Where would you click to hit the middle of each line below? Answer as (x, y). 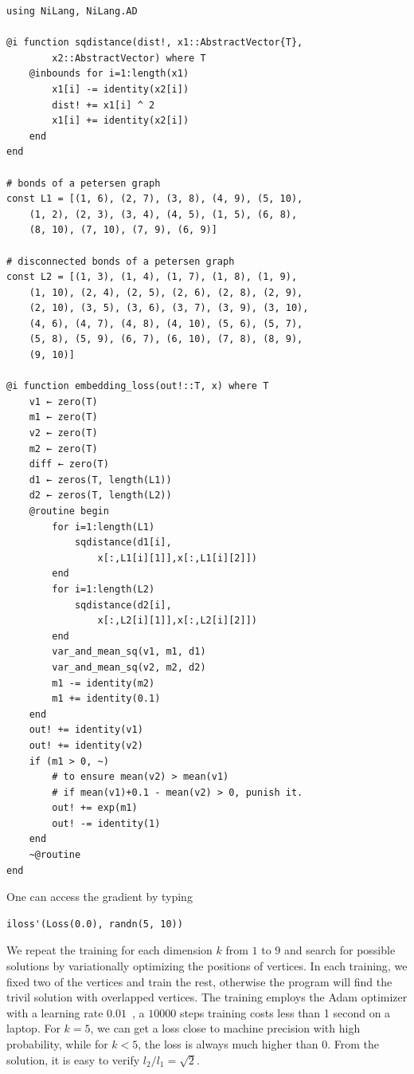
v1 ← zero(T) (63, 401)
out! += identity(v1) (86, 730)
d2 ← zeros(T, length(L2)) (100, 496)
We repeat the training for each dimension (109, 950)
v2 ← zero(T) (63, 433)
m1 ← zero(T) (63, 417)
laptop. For (33, 1028)
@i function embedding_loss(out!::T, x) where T (138, 386)
